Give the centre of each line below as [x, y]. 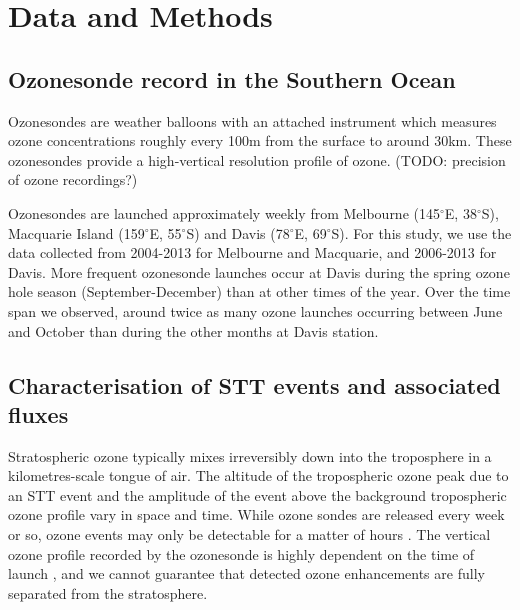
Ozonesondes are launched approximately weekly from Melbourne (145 [224, 212]
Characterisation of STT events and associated [254, 384]
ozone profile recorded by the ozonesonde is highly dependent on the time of [241, 553]
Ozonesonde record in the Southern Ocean [232, 78]
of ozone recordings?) [73, 179]
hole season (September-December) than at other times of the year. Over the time [259, 291]
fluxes [38, 413]
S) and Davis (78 [238, 232]
